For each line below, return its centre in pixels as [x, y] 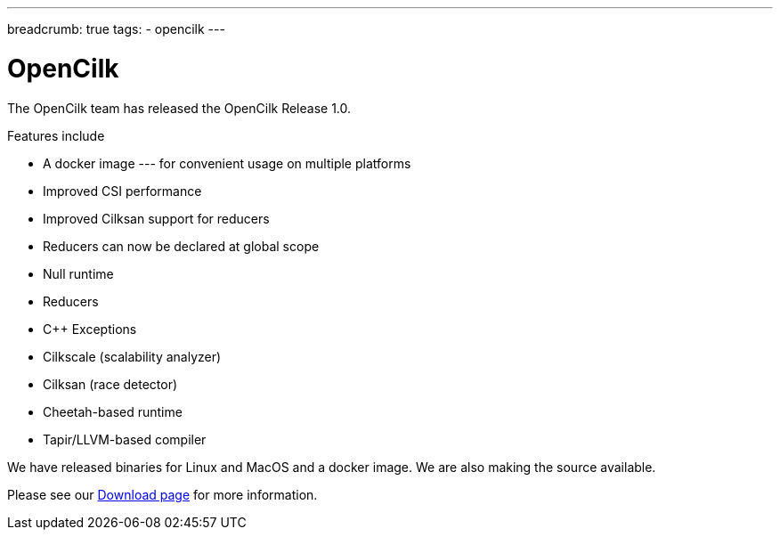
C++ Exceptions [90, 329]
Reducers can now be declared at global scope [181, 246]
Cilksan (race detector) [110, 384]
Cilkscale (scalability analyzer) [132, 356]
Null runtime [78, 273]
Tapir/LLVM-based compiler [125, 439]
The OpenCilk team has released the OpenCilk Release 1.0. [179, 108]
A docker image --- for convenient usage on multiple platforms [227, 163]
